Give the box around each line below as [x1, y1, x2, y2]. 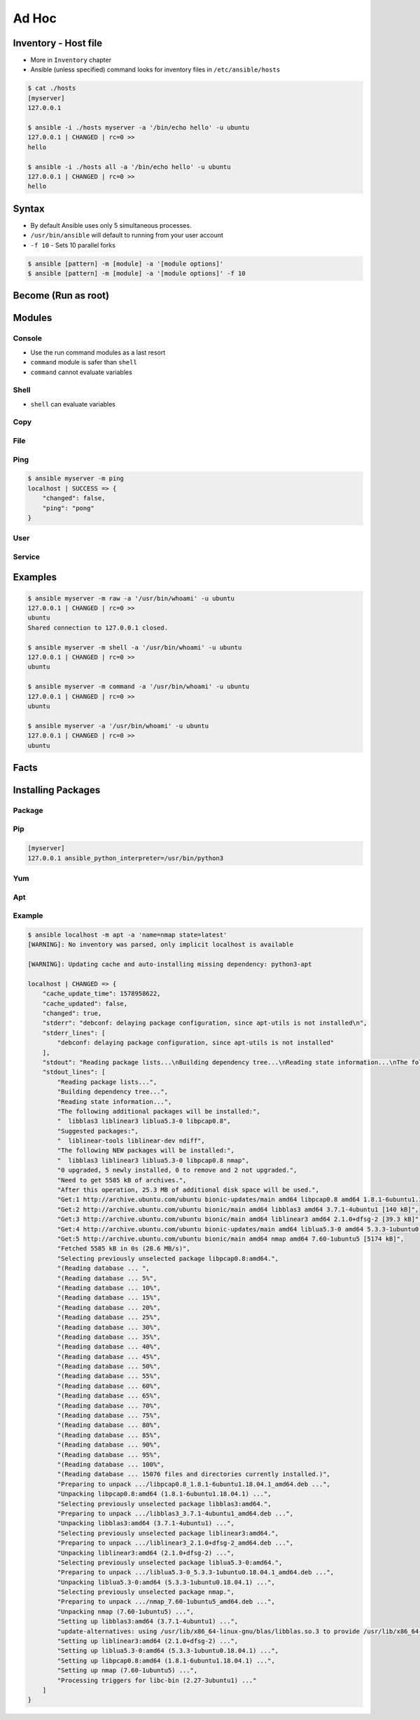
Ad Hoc [13, 11, 57, 26]
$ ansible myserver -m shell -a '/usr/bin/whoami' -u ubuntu [27, 643, 242, 651]
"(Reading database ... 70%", [57, 1402, 161, 1410]
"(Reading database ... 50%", [57, 1363, 161, 1370]
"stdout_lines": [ [42, 1068, 106, 1076]
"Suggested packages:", [57, 1127, 139, 1135]
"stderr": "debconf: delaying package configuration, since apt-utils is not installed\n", [42, 1019, 367, 1027]
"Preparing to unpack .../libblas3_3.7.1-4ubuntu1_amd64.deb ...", [57, 1509, 294, 1517]
